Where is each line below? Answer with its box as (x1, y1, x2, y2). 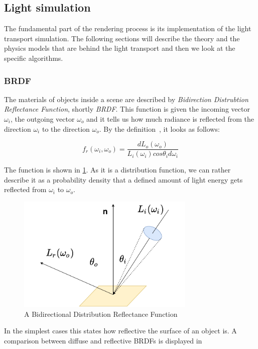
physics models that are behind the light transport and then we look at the (4, 43, 235, 53)
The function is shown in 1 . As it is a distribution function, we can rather (4, 164, 231, 175)
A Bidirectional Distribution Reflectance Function (24, 308, 178, 319)
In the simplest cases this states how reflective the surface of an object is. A (4, 325, 237, 336)
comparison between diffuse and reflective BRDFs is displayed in (4, 335, 202, 346)
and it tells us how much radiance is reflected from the (86, 113, 254, 124)
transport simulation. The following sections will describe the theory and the (4, 33, 240, 43)
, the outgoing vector (10, 113, 75, 124)
